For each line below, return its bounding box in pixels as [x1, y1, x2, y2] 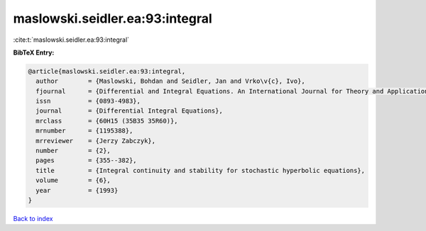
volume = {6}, [35, 176, 111, 184]
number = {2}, [35, 147, 111, 155]
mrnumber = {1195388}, [35, 127, 133, 135]
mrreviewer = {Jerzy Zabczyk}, [35, 137, 156, 145]
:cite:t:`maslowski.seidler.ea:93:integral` [13, 35, 130, 44]
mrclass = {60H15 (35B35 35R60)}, [35, 117, 178, 125]
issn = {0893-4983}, [35, 97, 141, 106]
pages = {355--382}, [35, 157, 138, 164]
